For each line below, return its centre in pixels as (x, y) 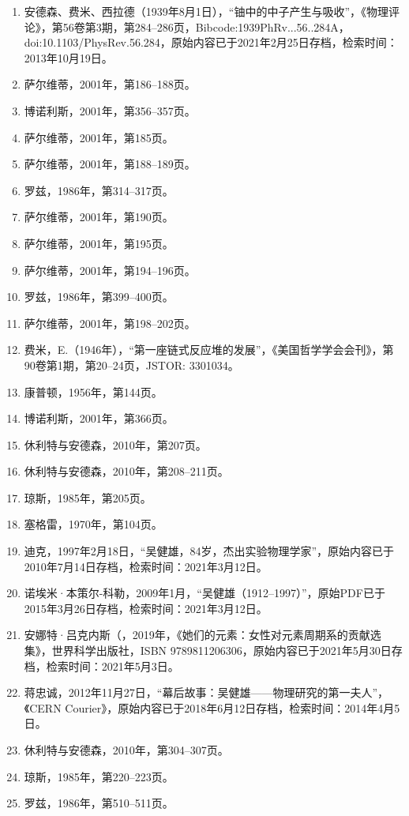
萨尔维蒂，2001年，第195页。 (99, 243)
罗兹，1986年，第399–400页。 (99, 297)
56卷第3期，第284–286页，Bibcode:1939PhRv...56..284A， (206, 26)
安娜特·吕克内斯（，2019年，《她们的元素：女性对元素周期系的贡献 (197, 635)
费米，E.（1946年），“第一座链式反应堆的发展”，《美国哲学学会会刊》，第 (209, 350)
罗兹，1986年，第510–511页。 (99, 803)
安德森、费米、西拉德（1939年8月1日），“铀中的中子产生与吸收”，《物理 (206, 11)
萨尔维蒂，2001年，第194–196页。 (110, 270)
